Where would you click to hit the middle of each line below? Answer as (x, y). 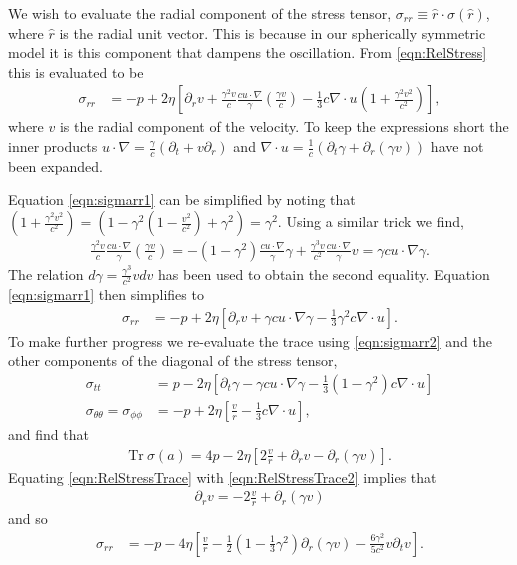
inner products (53, 146)
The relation (46, 273)
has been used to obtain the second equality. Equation (324, 273)
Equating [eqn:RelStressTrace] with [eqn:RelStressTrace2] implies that (222, 476)
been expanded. (55, 165)
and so (28, 518)
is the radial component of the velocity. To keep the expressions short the (284, 126)
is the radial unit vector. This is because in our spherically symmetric (272, 32)
